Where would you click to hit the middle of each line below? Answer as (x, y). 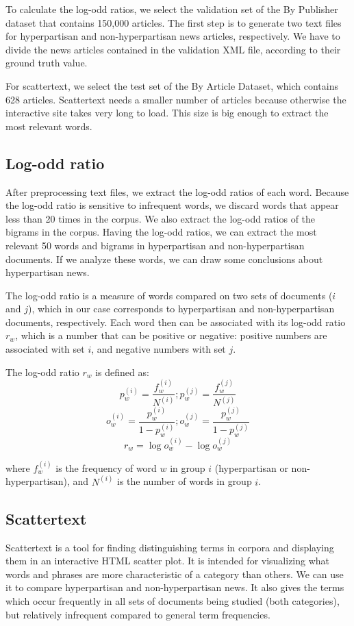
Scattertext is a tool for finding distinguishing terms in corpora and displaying (170, 547)
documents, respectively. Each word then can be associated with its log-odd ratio (176, 322)
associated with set (45, 349)
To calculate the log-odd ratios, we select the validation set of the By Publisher (172, 9)
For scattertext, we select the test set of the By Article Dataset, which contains (172, 85)
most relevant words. (49, 126)
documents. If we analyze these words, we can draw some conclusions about (164, 259)
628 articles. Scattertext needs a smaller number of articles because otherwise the (176, 99)
